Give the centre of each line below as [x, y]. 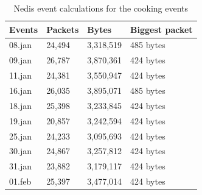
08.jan [20, 45]
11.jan [20, 75]
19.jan [20, 120]
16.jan [20, 90]
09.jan [20, 60]
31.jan [20, 166]
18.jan [20, 105]
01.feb [20, 181]
